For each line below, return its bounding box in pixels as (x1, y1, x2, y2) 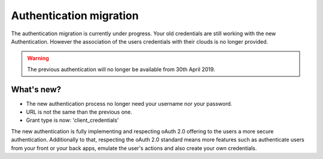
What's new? (11, 84, 62, 94)
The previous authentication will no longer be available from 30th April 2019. (27, 66, 215, 73)
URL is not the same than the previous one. (26, 108, 133, 116)
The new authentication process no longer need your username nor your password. (26, 100, 233, 107)
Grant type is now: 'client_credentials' (26, 117, 119, 124)
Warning (27, 54, 49, 62)
